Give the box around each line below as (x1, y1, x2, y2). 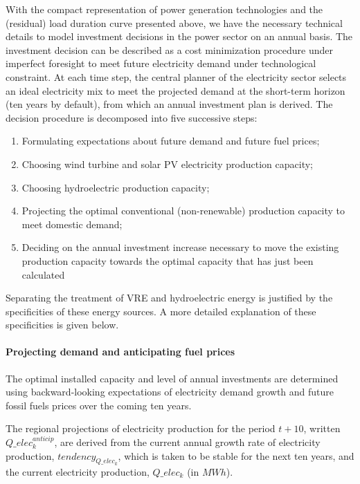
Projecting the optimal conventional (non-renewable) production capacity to (21, 203, 345, 218)
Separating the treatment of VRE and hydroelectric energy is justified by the (6, 290, 333, 305)
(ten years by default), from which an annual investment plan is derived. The (6, 97, 333, 111)
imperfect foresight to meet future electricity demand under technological (6, 56, 316, 71)
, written (303, 421, 341, 436)
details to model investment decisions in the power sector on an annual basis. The (6, 29, 353, 44)
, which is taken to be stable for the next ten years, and (118, 448, 354, 463)
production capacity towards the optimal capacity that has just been (21, 253, 314, 268)
